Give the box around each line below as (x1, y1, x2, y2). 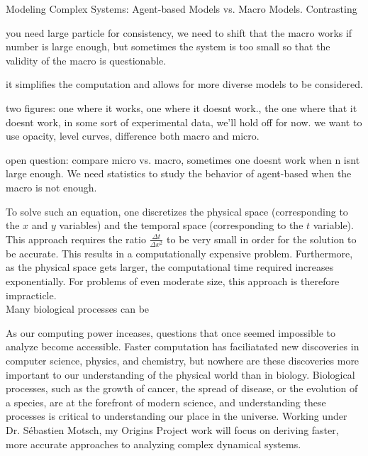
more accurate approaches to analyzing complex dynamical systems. (6, 436, 301, 451)
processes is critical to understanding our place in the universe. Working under (6, 408, 347, 423)
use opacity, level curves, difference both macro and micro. (6, 128, 260, 143)
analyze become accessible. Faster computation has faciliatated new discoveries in (6, 339, 359, 354)
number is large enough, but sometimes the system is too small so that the (6, 39, 330, 54)
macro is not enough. (6, 179, 97, 194)
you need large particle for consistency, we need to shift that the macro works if (6, 25, 352, 40)
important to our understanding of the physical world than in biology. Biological (6, 367, 355, 382)
